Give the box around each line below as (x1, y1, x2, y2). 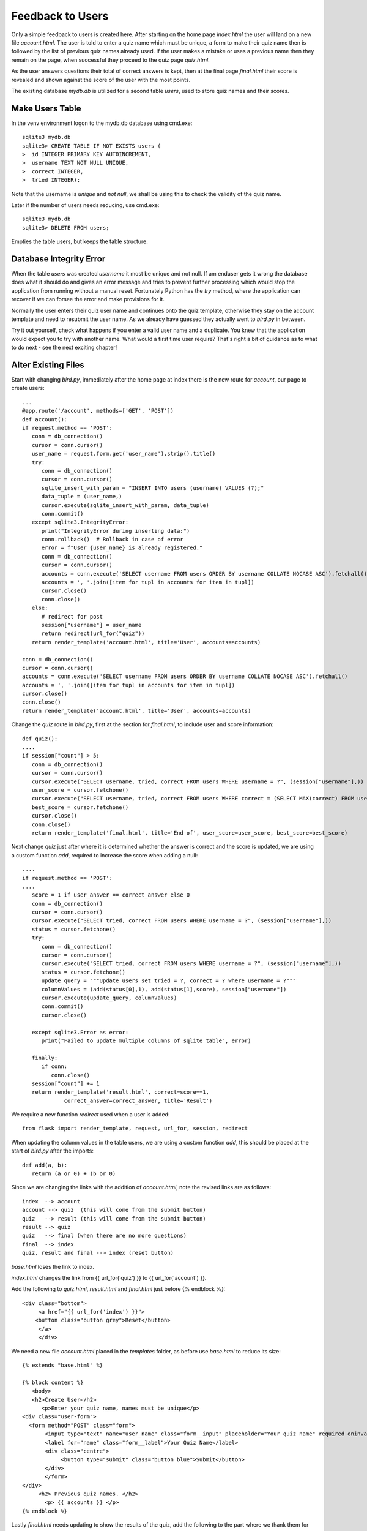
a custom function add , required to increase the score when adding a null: (11, 851, 198, 859)
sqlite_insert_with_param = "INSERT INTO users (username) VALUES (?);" (41, 484, 264, 491)
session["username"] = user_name (41, 622, 142, 628)
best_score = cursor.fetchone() (31, 803, 129, 811)
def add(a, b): (22, 1161, 68, 1168)
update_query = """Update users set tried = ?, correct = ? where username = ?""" (41, 977, 297, 984)
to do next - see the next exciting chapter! (11, 344, 117, 352)
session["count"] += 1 (31, 1080, 100, 1087)
